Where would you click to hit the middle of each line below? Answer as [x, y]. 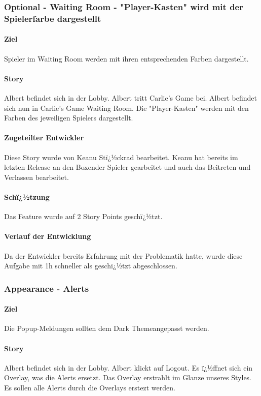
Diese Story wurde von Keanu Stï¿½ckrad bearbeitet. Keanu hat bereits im [121, 157]
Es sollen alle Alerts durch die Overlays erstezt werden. [90, 387]
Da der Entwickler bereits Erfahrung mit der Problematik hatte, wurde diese [123, 255]
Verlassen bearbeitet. [36, 177]
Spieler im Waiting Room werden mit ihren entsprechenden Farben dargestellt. [126, 58]
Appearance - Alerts [47, 288]
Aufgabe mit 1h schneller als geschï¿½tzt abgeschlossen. [91, 266]
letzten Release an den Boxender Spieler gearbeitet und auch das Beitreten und [127, 167]
